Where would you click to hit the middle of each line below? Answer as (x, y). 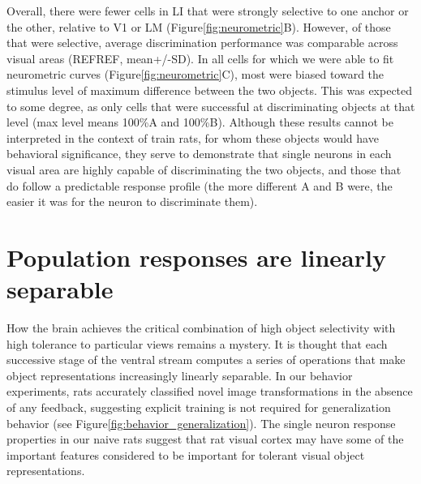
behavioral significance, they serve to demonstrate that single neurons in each (199, 154)
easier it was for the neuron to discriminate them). (132, 201)
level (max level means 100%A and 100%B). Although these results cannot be (200, 122)
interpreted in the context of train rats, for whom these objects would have (193, 137)
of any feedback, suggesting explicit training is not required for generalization (199, 407)
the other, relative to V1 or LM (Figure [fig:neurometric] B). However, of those (199, 26)
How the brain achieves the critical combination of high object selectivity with (201, 328)
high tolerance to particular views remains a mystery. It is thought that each (197, 343)
